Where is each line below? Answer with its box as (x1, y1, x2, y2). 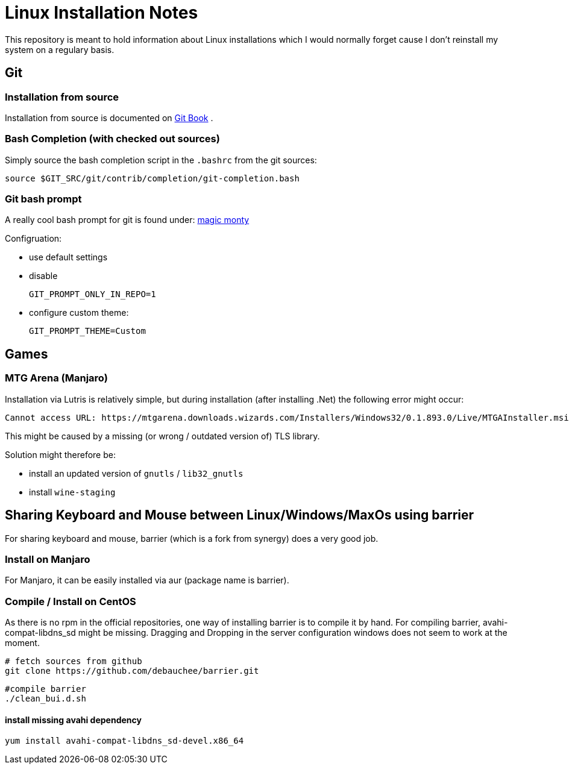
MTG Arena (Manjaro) (5, 372, 108, 384)
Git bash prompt (5, 193, 82, 206)
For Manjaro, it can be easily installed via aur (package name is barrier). (5, 575, 289, 586)
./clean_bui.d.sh (5, 694, 86, 704)
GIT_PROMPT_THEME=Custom (29, 326, 146, 336)
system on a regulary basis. (5, 44, 115, 55)
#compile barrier (5, 684, 86, 694)
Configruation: (5, 233, 62, 244)
